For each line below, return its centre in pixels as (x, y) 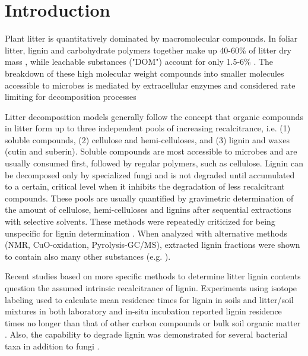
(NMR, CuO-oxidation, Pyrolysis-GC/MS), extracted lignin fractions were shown (153, 245)
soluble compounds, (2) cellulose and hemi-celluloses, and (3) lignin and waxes (147, 139)
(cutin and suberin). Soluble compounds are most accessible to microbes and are (151, 151)
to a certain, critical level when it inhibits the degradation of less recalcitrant (145, 186)
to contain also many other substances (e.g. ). (88, 256)
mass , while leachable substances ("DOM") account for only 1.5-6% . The (139, 62)
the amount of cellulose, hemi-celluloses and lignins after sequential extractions (148, 209)
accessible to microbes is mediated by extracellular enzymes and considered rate (150, 85)
